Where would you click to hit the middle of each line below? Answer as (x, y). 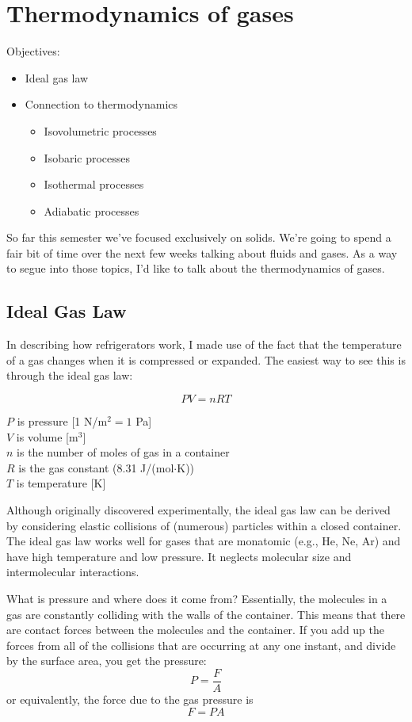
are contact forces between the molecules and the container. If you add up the (196, 630)
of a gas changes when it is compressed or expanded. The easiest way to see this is (206, 359)
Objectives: (33, 51)
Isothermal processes (94, 184)
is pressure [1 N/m (62, 421)
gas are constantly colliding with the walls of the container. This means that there (206, 614)
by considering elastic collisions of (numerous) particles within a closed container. (204, 525)
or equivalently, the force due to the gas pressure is (130, 699)
